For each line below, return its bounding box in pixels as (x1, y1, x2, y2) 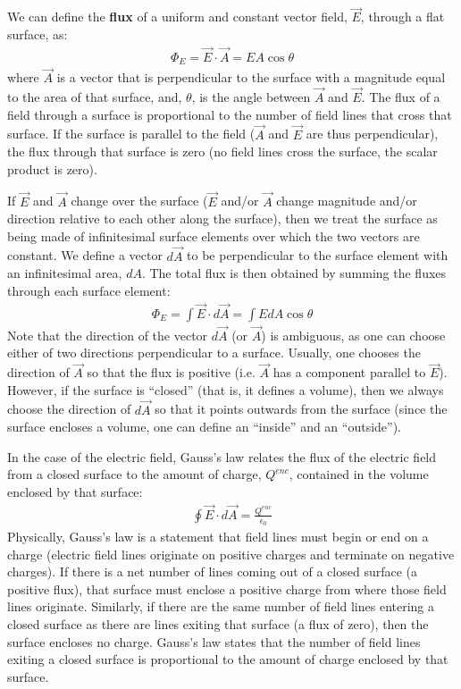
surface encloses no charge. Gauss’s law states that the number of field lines (7, 632, 421, 651)
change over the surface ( (71, 191, 208, 210)
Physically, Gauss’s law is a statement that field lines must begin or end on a (7, 527, 429, 546)
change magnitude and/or (276, 191, 417, 210)
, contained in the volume (289, 465, 429, 483)
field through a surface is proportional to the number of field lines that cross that (7, 105, 452, 123)
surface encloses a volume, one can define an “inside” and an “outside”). (7, 417, 401, 436)
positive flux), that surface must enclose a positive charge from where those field (7, 579, 447, 598)
